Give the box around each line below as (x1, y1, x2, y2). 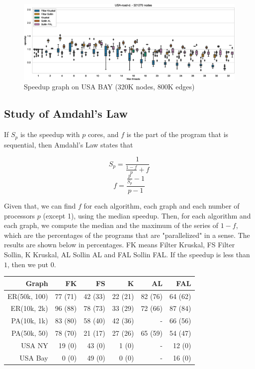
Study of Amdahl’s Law (4, 106, 128, 121)
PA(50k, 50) (11, 328, 48, 338)
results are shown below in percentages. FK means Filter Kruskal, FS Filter (4, 239, 235, 250)
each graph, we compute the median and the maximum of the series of (4, 220, 219, 230)
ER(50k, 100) (7, 291, 48, 301)
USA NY (21, 340, 48, 350)
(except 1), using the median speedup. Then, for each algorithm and (43, 210, 251, 221)
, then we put (7, 259, 49, 269)
